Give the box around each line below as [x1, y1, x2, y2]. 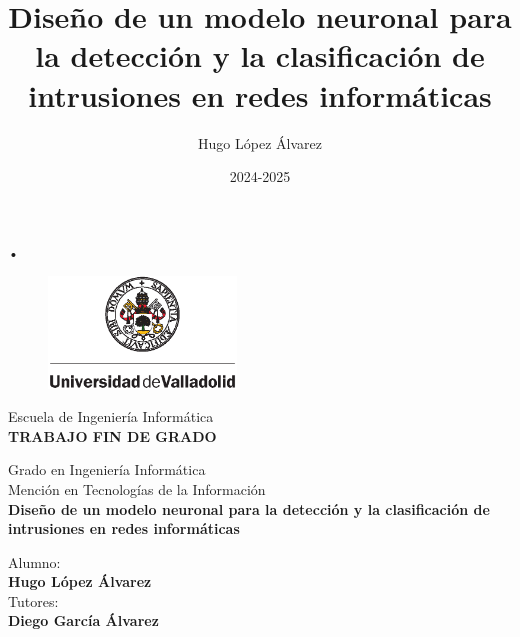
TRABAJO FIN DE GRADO [8, 425, 217, 446]
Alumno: [8, 551, 61, 572]
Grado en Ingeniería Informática [8, 459, 206, 480]
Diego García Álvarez [8, 610, 159, 631]
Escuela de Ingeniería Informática [8, 406, 214, 427]
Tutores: [8, 590, 59, 611]
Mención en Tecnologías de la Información [8, 478, 266, 499]
